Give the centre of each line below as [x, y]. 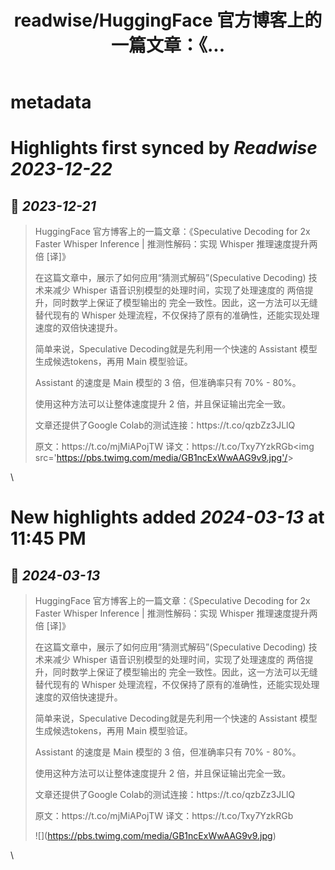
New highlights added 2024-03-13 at [167, 517]
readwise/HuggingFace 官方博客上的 [168, 20]
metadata [51, 102]
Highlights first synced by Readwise [164, 148]
